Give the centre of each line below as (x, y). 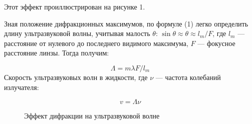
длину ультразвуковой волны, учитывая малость (77, 33)
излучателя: (22, 87)
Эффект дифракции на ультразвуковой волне (92, 116)
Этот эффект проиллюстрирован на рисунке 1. (75, 6)
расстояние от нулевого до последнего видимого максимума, (96, 43)
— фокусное (216, 43)
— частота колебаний (188, 77)
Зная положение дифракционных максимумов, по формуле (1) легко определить (126, 23)
